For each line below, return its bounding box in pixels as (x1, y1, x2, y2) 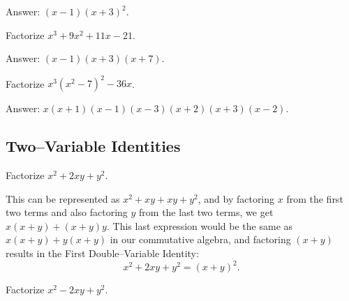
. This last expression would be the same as (106, 218, 293, 233)
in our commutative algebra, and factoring (110, 232, 291, 247)
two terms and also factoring (6, 205, 128, 219)
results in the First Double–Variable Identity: (6, 246, 199, 261)
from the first (286, 191, 343, 206)
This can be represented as (6, 191, 120, 206)
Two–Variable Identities (6, 135, 181, 157)
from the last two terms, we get (139, 205, 274, 219)
